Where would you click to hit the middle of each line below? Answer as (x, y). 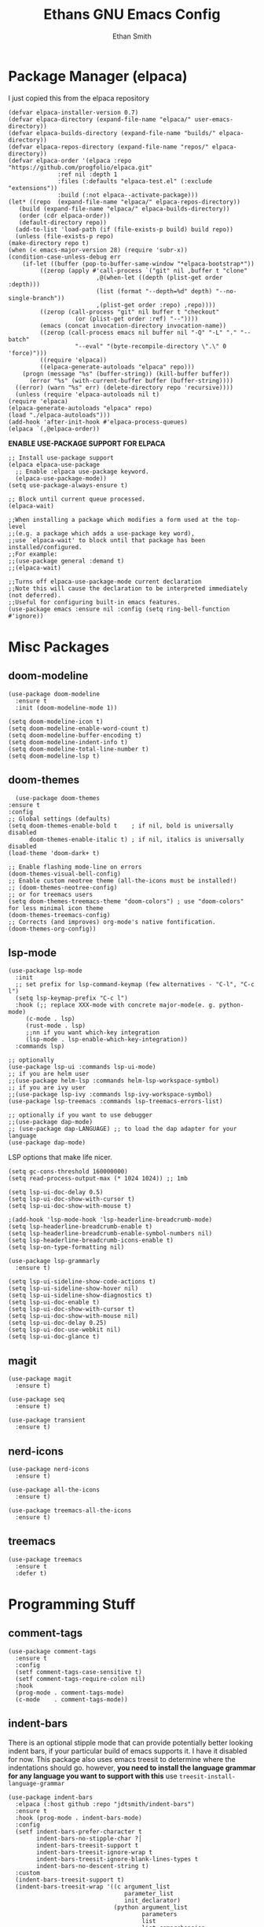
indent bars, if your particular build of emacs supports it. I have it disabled (128, 1751)
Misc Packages (59, 647)
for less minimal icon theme (56, 908)
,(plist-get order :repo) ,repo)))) (156, 305)
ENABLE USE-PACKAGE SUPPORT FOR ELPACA (87, 443)
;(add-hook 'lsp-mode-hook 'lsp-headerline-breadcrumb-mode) (110, 1220)
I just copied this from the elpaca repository (79, 98)
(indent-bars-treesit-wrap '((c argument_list (93, 1887)
